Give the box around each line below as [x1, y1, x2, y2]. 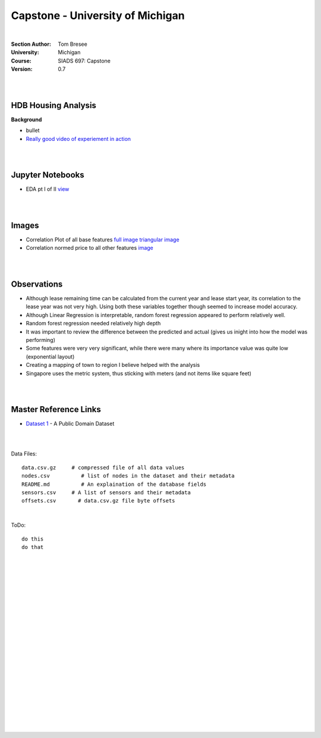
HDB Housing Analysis [11, 100, 96, 110]
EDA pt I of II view [26, 186, 70, 193]
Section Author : [11, 40, 52, 48]
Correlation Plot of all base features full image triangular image [26, 235, 180, 243]
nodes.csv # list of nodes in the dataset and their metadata [21, 473, 235, 479]
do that [21, 544, 44, 550]
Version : [11, 65, 33, 73]
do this [21, 535, 44, 542]
